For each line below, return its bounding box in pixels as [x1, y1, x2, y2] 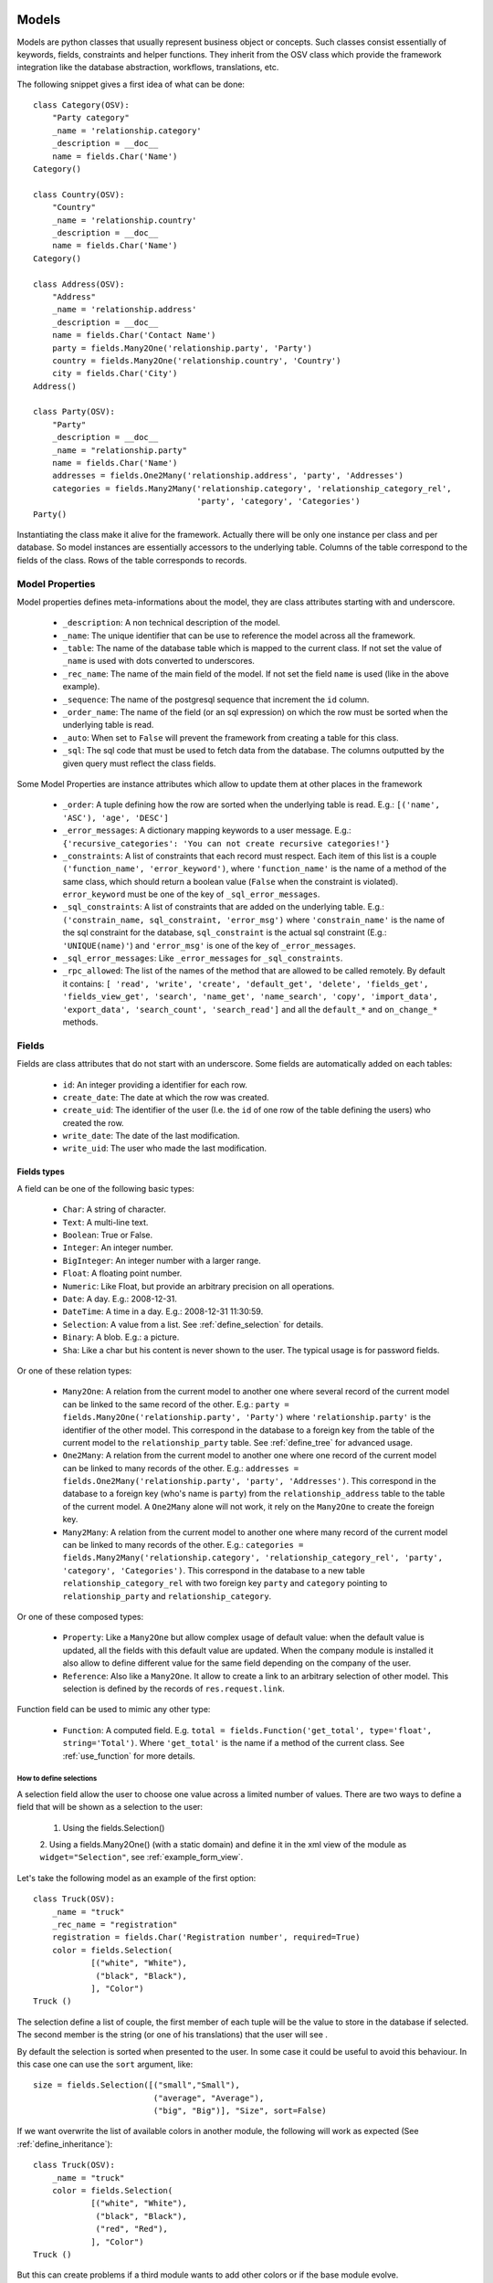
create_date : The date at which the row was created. [62, 1091, 269, 1102]
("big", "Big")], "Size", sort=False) [152, 2106, 328, 2116]
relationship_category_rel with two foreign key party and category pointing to [62, 1578, 388, 1589]
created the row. [62, 1117, 124, 1128]
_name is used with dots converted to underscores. [62, 656, 256, 667]
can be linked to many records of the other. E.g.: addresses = [62, 1462, 299, 1474]
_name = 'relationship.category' [51, 125, 203, 136]
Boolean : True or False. [62, 1229, 153, 1241]
